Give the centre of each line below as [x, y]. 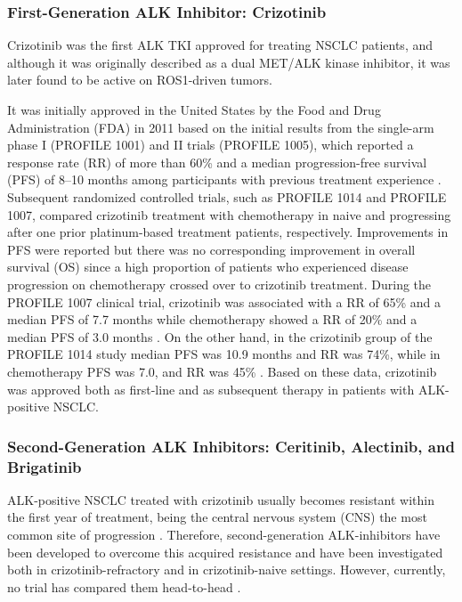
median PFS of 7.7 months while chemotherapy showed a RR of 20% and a [212, 319]
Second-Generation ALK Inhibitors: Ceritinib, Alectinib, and [231, 446]
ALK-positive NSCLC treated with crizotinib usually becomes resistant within [221, 499]
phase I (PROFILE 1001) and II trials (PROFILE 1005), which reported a [211, 145]
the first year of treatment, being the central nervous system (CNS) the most [217, 517]
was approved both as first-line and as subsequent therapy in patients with [211, 389]
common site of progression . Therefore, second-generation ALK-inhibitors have [224, 535]
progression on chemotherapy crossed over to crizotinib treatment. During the [219, 284]
